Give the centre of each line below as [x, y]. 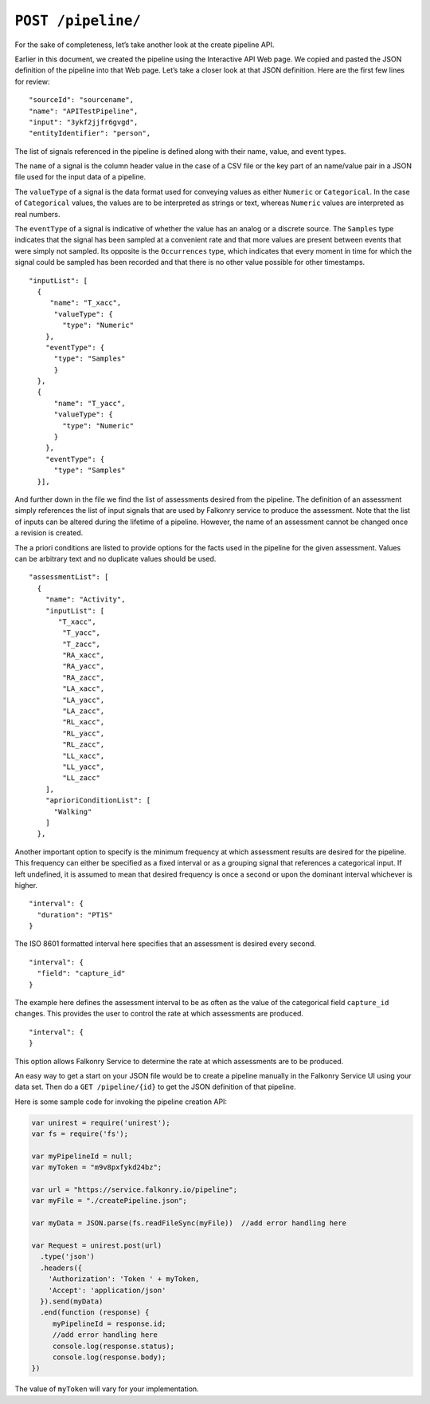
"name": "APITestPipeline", [84, 111]
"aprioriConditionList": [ [98, 801]
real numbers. [37, 214]
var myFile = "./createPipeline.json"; [109, 1201]
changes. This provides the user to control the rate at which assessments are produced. [159, 1014]
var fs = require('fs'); [80, 1134]
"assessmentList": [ [69, 577]
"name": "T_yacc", [90, 403]
